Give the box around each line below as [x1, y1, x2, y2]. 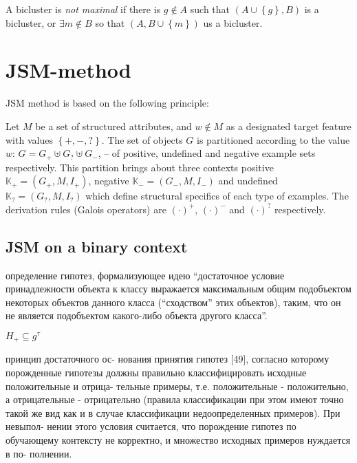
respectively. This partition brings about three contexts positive [6, 160, 274, 174]
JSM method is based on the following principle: [6, 96, 209, 110]
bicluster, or [6, 15, 56, 30]
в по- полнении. [6, 446, 72, 460]
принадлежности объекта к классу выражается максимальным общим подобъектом [6, 281, 351, 296]
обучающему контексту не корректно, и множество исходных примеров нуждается [6, 433, 351, 446]
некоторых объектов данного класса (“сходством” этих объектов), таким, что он [6, 294, 341, 309]
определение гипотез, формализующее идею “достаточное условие [6, 268, 285, 282]
